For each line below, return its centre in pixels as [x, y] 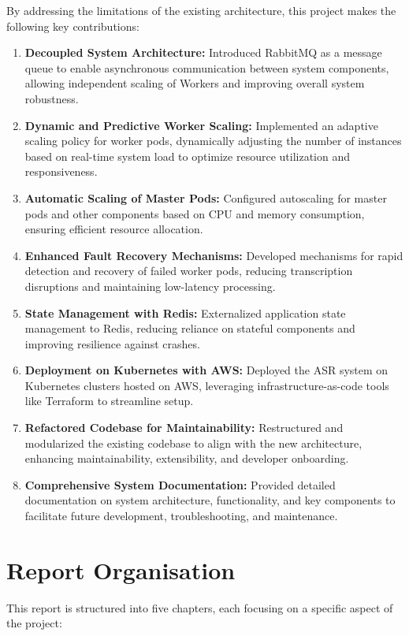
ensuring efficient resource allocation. [114, 229]
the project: [34, 623]
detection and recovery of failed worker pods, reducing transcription [189, 271]
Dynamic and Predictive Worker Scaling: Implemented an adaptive [201, 125]
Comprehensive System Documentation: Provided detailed [180, 484]
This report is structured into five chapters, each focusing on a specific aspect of [200, 607]
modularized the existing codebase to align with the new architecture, [193, 443]
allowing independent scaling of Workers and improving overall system [195, 83]
